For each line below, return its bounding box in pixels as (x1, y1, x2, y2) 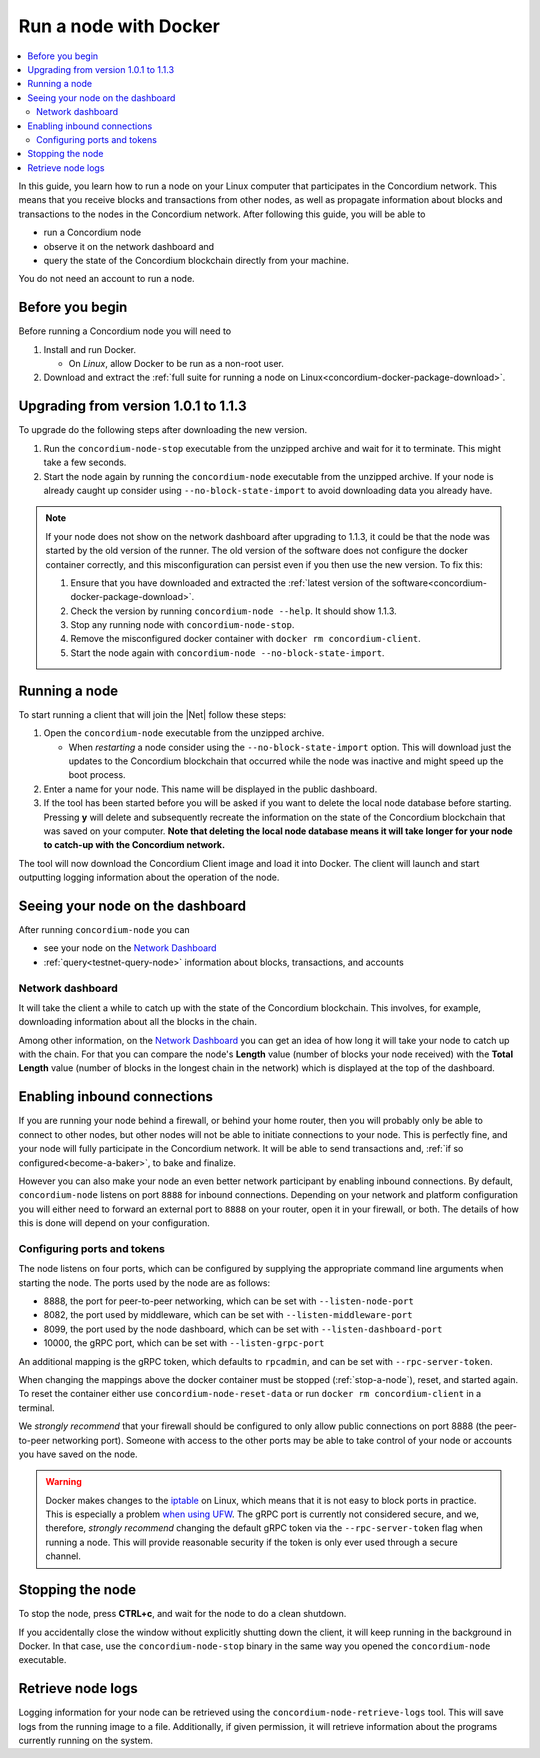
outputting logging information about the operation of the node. (18, 871, 280, 884)
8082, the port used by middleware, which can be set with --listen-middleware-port (43, 1309, 413, 1321)
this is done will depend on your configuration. (18, 1217, 210, 1229)
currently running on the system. (18, 1735, 154, 1747)
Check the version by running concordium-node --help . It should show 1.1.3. (70, 605, 397, 617)
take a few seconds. (43, 456, 127, 469)
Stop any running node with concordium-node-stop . (70, 619, 295, 631)
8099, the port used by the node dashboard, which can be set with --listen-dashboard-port (43, 1323, 443, 1335)
